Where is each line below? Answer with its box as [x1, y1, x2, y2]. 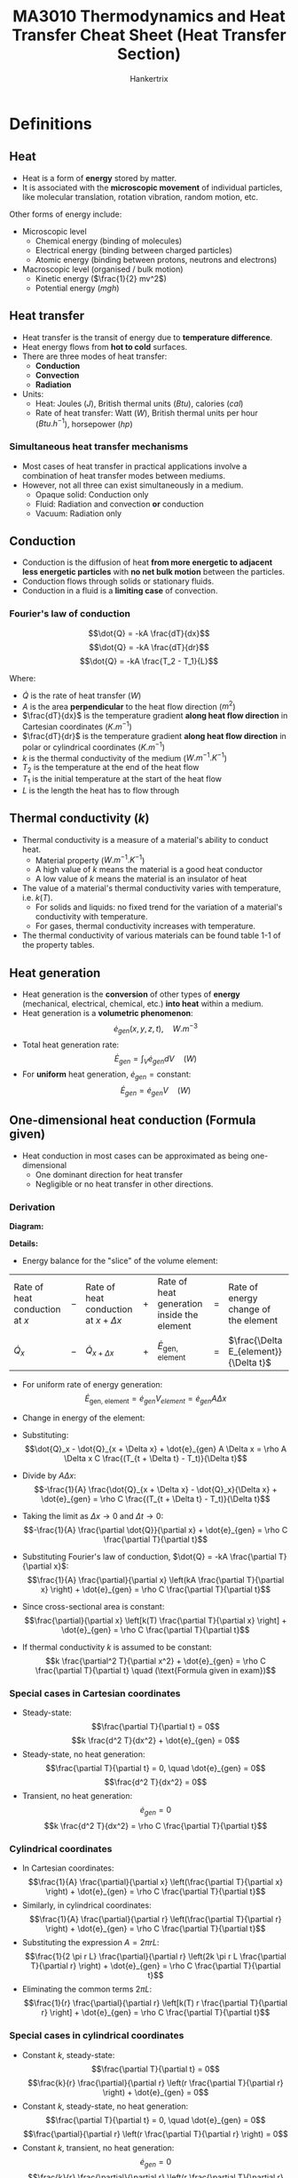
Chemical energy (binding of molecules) [35, 235, 183, 246]
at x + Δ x [85, 1315, 122, 1327]
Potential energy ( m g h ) [35, 282, 120, 293]
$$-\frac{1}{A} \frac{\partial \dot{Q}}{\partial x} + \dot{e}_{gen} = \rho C [23, 1524, 288, 1535]
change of [228, 1303, 271, 1316]
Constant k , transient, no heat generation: [21, 2142, 175, 2153]
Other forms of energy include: [9, 209, 122, 219]
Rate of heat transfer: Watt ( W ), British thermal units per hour [35, 407, 259, 418]
